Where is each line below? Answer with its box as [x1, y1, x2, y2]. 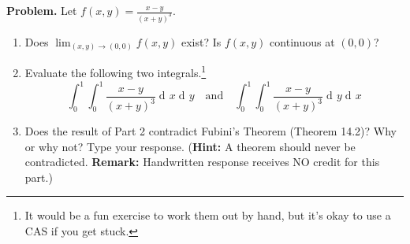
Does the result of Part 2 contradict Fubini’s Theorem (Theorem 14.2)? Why [24, 123, 397, 139]
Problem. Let [6, 2, 77, 18]
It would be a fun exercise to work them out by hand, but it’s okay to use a [24, 207, 391, 224]
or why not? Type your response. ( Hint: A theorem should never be [24, 138, 356, 154]
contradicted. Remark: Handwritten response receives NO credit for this [24, 153, 380, 170]
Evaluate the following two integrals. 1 [24, 62, 207, 81]
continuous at [270, 33, 335, 50]
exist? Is [181, 33, 222, 50]
